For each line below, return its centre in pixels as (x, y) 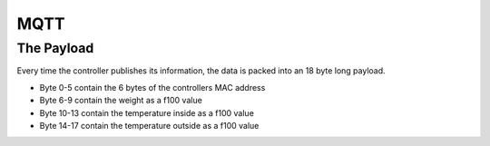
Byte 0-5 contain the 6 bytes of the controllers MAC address (152, 87)
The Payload (55, 48)
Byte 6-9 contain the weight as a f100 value (121, 101)
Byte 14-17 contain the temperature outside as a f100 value (149, 125)
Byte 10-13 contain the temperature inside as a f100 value (147, 112)
